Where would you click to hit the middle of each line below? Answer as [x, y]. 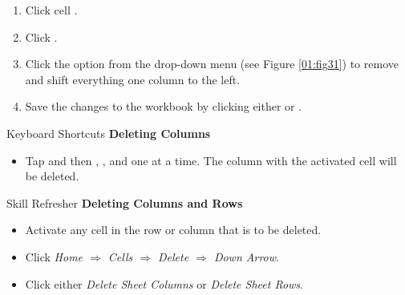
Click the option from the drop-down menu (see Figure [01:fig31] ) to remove [212, 64]
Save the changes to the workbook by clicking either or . [164, 106]
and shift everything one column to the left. [133, 79]
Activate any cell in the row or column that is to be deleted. [173, 230]
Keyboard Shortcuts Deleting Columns [109, 133]
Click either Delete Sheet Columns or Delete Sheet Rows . [164, 283]
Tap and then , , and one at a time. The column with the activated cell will [211, 160]
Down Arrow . [246, 256]
